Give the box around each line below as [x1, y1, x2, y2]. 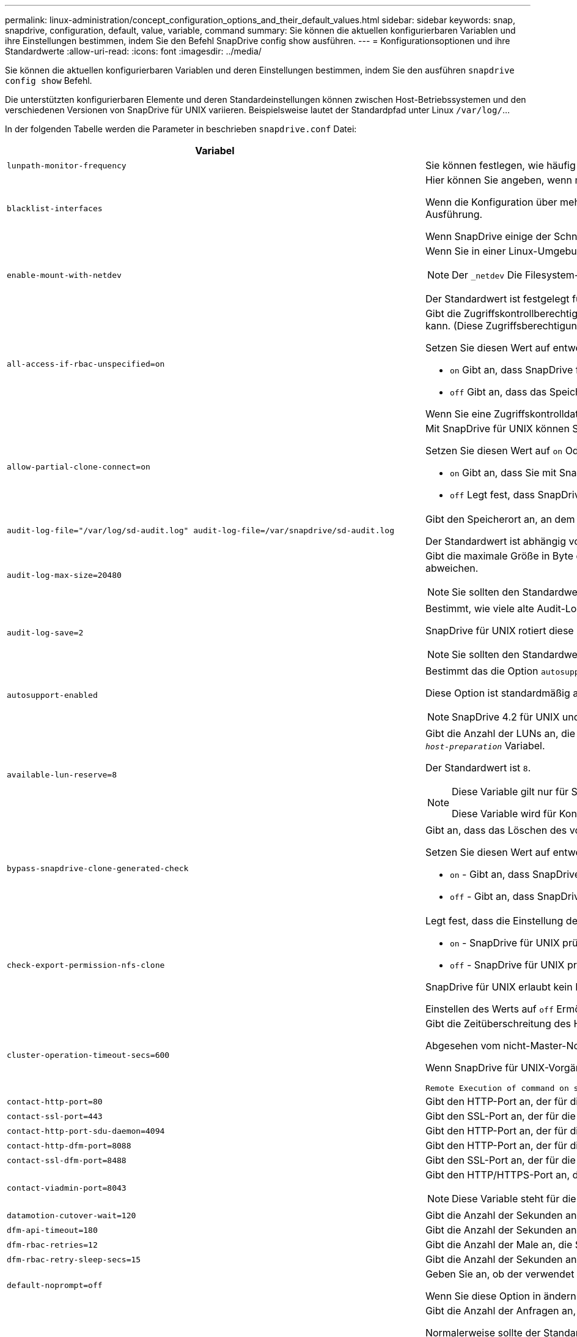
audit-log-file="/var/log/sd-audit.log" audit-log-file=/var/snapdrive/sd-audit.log [7, 525, 394, 535]
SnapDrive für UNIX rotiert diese [425, 624, 574, 637]
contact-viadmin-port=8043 [7, 1183, 127, 1193]
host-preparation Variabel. [425, 740, 545, 752]
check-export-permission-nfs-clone [7, 960, 165, 970]
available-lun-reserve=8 [7, 770, 117, 779]
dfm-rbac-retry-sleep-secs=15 [7, 1254, 141, 1264]
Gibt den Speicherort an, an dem [425, 513, 575, 525]
